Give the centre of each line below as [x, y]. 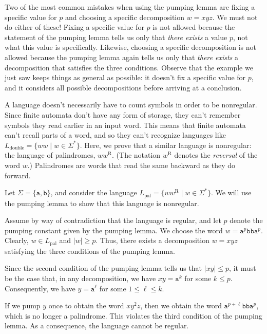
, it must [243, 268]
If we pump [23, 305]
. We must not [235, 17]
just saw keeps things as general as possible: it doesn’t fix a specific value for [125, 77]
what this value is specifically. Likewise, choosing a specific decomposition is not [130, 47]
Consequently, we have [40, 288]
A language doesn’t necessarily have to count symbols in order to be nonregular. [131, 105]
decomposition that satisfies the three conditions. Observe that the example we [129, 67]
